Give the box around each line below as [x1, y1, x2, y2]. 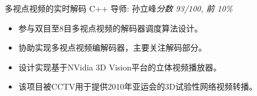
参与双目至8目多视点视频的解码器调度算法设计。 [18, 22, 203, 34]
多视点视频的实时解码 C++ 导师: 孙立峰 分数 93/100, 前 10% [5, 2, 232, 14]
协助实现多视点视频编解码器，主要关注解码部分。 [18, 41, 207, 54]
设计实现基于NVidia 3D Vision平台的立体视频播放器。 [18, 61, 221, 73]
